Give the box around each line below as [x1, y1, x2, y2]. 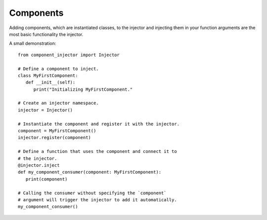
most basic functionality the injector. [9, 31, 84, 37]
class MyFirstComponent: [18, 73, 78, 78]
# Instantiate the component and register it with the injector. [18, 121, 180, 127]
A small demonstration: [9, 40, 56, 46]
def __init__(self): [25, 79, 76, 85]
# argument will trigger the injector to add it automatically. [18, 197, 178, 202]
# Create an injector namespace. [18, 100, 99, 106]
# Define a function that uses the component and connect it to [18, 148, 178, 154]
